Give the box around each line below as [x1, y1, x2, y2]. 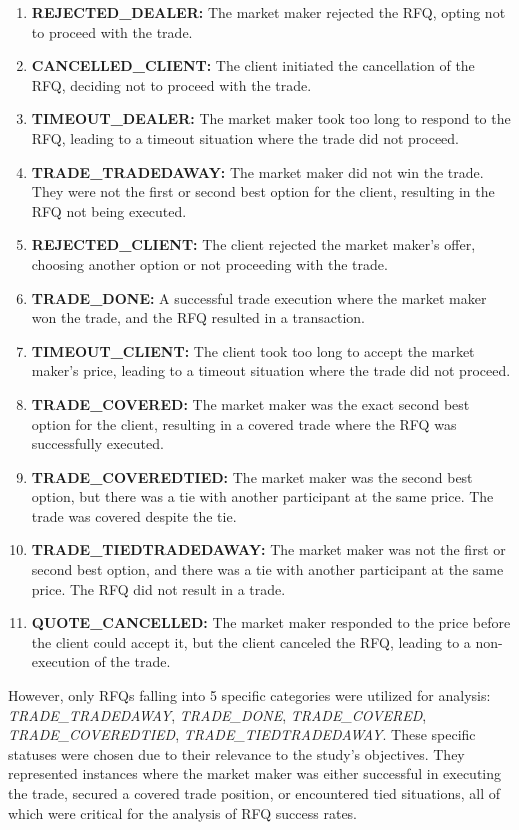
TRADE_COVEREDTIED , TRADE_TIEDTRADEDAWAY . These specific [8, 724, 476, 745]
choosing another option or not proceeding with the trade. [31, 253, 388, 274]
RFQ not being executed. [31, 200, 187, 221]
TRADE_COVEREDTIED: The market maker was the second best [31, 466, 473, 487]
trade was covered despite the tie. [31, 505, 237, 526]
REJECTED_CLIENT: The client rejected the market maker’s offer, [31, 234, 476, 255]
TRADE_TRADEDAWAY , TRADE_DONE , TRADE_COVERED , [8, 704, 427, 725]
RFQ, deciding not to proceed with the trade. [31, 74, 312, 95]
